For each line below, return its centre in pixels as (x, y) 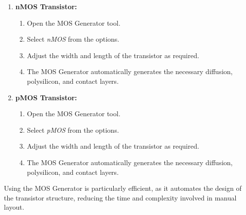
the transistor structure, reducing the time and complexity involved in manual (120, 197)
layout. (14, 207)
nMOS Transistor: (46, 6)
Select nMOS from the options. (73, 39)
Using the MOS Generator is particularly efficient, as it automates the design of (123, 188)
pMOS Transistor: (46, 97)
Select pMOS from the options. (73, 130)
